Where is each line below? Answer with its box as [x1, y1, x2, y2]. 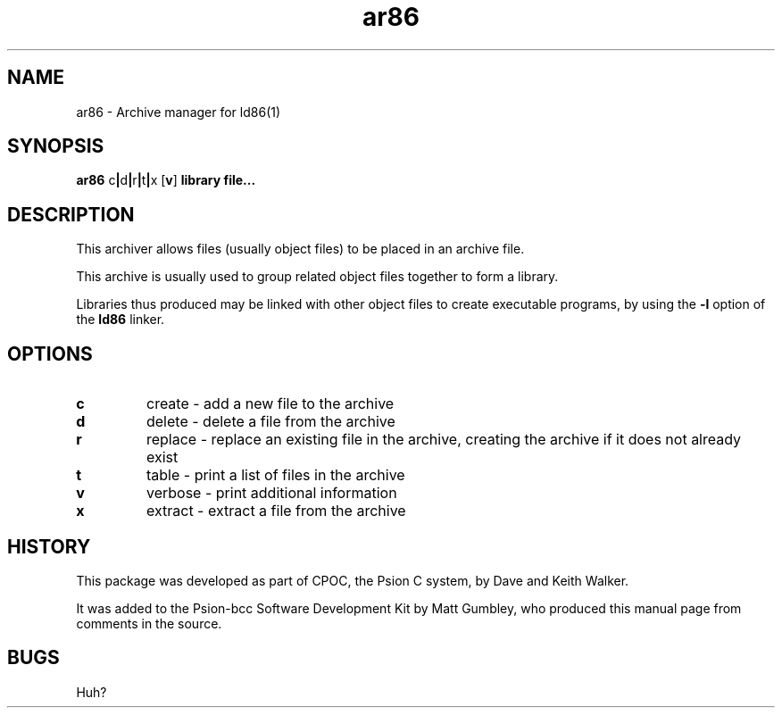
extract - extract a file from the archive [146, 502, 406, 520]
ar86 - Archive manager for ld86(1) [76, 104, 281, 120]
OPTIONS [7, 342, 93, 365]
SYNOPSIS [7, 135, 104, 158]
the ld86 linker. [76, 312, 165, 328]
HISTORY [7, 535, 91, 558]
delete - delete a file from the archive [146, 412, 395, 431]
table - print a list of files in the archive [146, 466, 405, 485]
